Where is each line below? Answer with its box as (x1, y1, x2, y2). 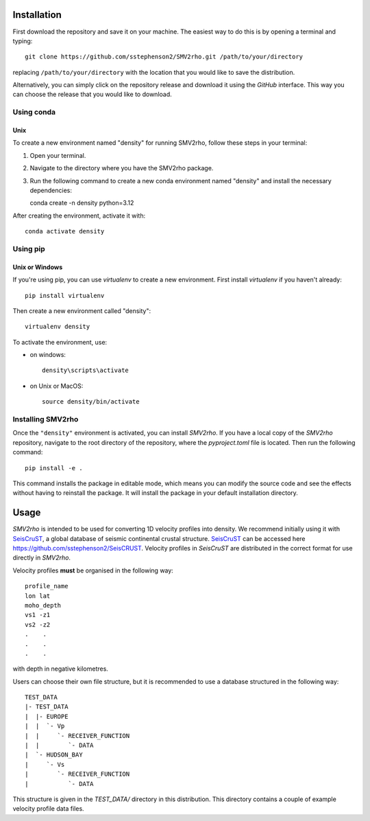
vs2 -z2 (25, 621, 51, 628)
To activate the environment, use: (12, 338, 108, 346)
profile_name (25, 582, 69, 590)
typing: (12, 36, 33, 45)
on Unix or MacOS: (29, 382, 84, 390)
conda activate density (25, 227, 105, 235)
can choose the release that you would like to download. (12, 90, 173, 99)
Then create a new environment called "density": (12, 306, 151, 315)
